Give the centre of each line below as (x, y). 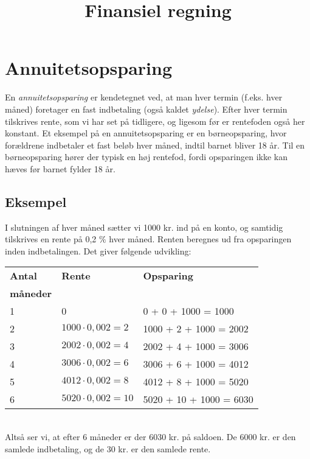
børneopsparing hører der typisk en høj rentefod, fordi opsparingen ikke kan (146, 157)
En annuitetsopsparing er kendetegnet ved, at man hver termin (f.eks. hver (144, 97)
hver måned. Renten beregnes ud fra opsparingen (200, 239)
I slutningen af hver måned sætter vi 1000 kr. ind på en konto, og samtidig (144, 227)
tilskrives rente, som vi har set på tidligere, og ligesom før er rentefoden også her (155, 121)
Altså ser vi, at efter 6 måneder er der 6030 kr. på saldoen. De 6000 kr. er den (150, 437)
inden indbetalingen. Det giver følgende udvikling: (98, 251)
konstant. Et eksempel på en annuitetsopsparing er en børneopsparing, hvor (146, 133)
